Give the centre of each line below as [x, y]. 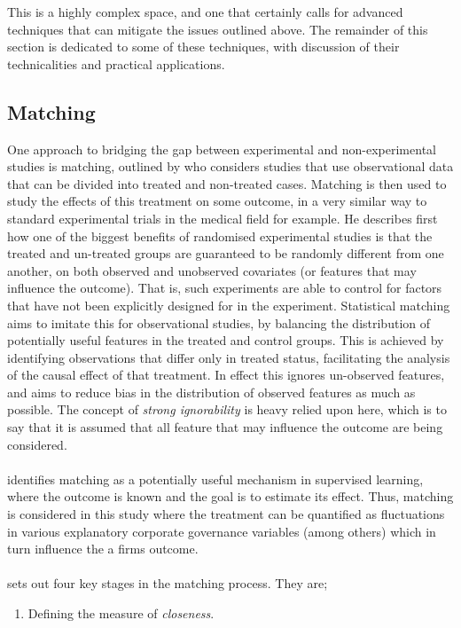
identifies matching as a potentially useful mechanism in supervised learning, [215, 479]
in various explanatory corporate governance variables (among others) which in [222, 531]
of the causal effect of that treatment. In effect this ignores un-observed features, [226, 375]
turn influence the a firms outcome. [103, 549]
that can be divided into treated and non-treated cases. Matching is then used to [227, 183]
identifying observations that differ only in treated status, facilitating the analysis [229, 357]
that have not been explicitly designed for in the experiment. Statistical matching [229, 305]
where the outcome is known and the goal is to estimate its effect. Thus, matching [230, 496]
